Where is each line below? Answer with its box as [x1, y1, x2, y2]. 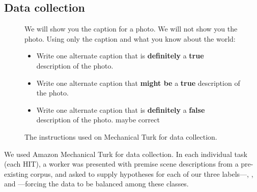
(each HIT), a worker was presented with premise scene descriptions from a [4, 158, 239, 169]
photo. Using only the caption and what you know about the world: [24, 33, 236, 44]
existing [4, 168, 28, 179]
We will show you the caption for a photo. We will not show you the [24, 23, 238, 34]
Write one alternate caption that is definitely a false [36, 104, 205, 115]
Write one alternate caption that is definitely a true [36, 50, 204, 61]
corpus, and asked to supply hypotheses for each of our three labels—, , [30, 168, 253, 179]
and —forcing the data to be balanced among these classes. [4, 178, 189, 189]
